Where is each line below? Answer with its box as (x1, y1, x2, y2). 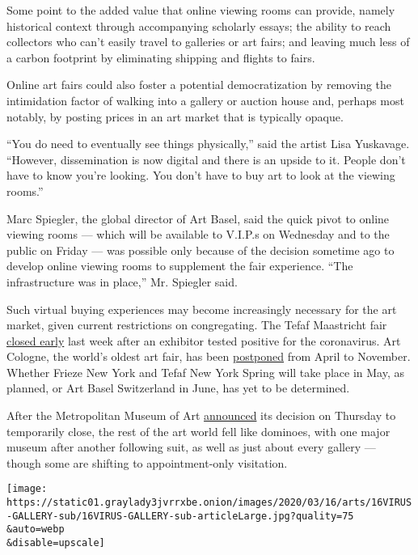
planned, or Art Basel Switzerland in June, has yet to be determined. (6, 379, 350, 396)
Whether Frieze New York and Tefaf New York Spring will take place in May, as (6, 363, 405, 380)
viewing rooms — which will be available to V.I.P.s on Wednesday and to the (6, 226, 390, 243)
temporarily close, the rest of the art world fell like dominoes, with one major (6, 422, 391, 439)
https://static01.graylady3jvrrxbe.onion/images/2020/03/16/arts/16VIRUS (6, 497, 412, 509)
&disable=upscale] (6, 537, 105, 549)
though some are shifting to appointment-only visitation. (6, 454, 288, 471)
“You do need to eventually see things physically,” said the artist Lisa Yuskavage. (6, 135, 410, 152)
